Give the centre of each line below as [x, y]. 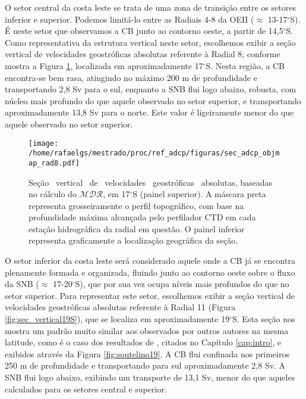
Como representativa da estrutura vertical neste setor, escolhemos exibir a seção [150, 42]
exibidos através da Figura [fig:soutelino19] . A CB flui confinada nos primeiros [147, 353]
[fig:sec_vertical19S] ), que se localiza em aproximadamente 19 [117, 319]
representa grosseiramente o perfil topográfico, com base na [136, 205]
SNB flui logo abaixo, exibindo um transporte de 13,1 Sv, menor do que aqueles [150, 377]
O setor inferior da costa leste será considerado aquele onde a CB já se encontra [150, 261]
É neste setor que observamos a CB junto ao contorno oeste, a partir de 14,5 [144, 31]
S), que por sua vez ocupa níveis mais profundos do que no [182, 284]
